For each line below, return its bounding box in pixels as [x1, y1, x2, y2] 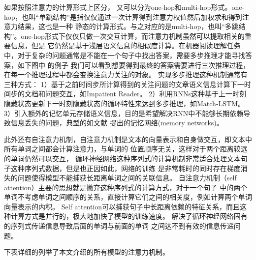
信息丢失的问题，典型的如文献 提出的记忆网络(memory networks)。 [10, 117, 224, 128]
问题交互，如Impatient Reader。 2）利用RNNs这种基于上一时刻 [45, 88, 247, 99]
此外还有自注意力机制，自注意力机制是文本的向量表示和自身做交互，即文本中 [4, 134, 252, 144]
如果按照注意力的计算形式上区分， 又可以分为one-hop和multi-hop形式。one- [4, 2, 245, 12]
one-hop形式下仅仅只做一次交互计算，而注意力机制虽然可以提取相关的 [21, 30, 245, 41]
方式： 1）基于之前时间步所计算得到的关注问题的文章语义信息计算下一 [17, 79, 244, 89]
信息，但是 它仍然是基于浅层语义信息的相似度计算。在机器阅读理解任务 [10, 40, 241, 51]
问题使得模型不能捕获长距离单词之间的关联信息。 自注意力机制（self [17, 173, 237, 183]
